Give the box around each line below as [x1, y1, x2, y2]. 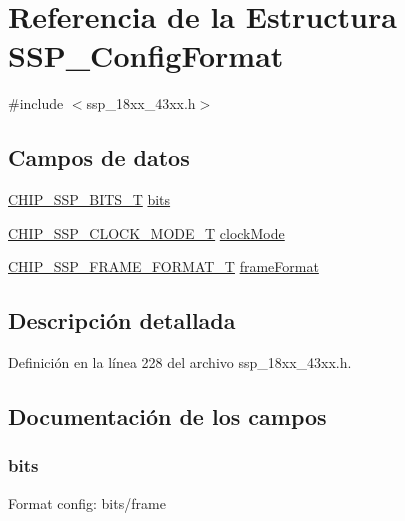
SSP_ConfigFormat [8, 35, 284, 76]
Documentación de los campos [8, 401, 327, 432]
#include [8, 93, 64, 114]
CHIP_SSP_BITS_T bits [8, 189, 171, 210]
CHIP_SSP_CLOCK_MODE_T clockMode [8, 222, 285, 243]
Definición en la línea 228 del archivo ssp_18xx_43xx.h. [8, 352, 352, 373]
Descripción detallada [8, 305, 236, 336]
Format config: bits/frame [8, 492, 166, 513]
